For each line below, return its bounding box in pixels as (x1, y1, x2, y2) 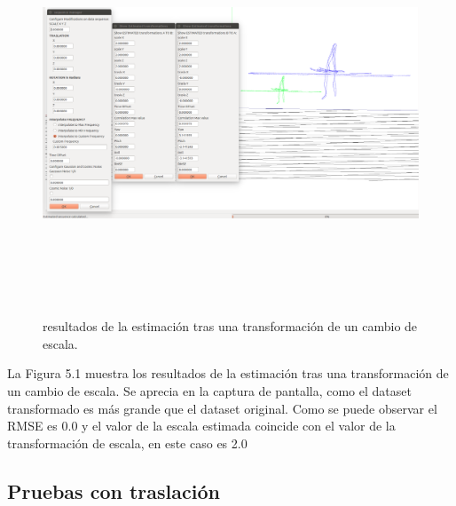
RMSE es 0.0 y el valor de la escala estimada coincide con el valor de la (7, 416, 396, 435)
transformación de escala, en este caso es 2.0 (7, 433, 248, 452)
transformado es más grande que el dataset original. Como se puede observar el (7, 399, 437, 417)
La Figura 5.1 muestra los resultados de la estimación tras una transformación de (7, 364, 449, 383)
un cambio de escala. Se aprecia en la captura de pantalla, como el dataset (7, 381, 412, 399)
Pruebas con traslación (7, 477, 220, 504)
